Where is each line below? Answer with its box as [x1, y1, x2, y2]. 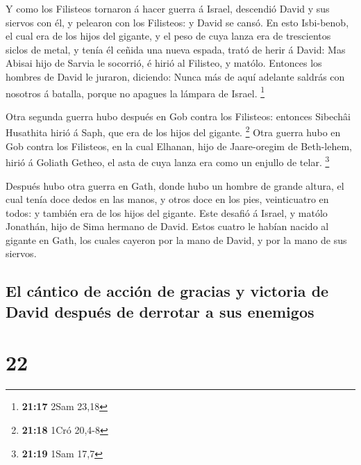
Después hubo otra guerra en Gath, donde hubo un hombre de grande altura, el [6, 178, 344, 193]
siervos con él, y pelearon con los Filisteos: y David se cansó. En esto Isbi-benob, [6, 15, 349, 29]
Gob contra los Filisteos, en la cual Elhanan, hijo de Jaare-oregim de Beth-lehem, [6, 138, 352, 153]
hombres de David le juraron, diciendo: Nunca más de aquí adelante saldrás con [6, 69, 345, 83]
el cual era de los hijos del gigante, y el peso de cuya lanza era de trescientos [6, 28, 331, 43]
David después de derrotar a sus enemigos [6, 300, 314, 322]
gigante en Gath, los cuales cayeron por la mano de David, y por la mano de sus [6, 232, 347, 247]
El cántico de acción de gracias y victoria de [6, 280, 329, 302]
